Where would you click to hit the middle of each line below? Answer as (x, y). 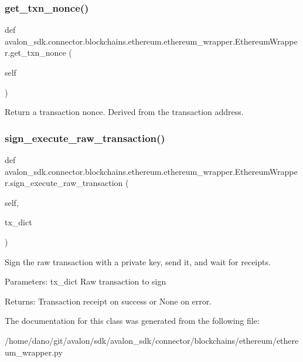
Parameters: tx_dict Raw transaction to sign (86, 281)
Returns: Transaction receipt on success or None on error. (108, 301)
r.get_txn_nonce (35, 53)
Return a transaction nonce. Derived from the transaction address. (124, 112)
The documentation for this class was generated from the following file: (132, 321)
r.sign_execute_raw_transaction (64, 183)
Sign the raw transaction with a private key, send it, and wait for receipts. (138, 261)
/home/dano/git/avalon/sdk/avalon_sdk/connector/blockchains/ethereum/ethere (152, 340)
